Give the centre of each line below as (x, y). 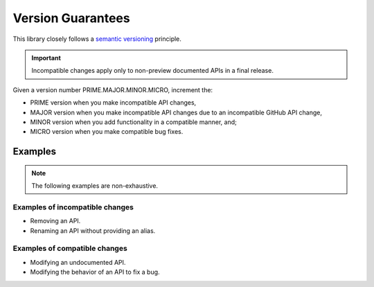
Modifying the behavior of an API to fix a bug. (95, 272)
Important (46, 58)
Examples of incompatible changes (73, 207)
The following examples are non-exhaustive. (95, 186)
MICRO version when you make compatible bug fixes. (107, 132)
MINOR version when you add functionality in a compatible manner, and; (133, 122)
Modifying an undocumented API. (78, 262)
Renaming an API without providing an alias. (93, 231)
